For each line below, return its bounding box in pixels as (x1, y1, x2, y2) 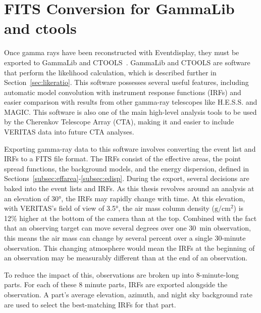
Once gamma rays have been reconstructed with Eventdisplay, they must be (4, 47, 239, 58)
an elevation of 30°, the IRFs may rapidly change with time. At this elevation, (4, 193, 245, 203)
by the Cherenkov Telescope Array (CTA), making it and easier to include (4, 116, 234, 127)
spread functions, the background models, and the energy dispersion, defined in (4, 163, 249, 173)
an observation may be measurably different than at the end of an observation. (4, 252, 248, 263)
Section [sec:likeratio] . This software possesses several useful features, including (4, 77, 249, 87)
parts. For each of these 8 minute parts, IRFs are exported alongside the (4, 279, 228, 290)
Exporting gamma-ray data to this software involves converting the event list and (4, 143, 256, 154)
